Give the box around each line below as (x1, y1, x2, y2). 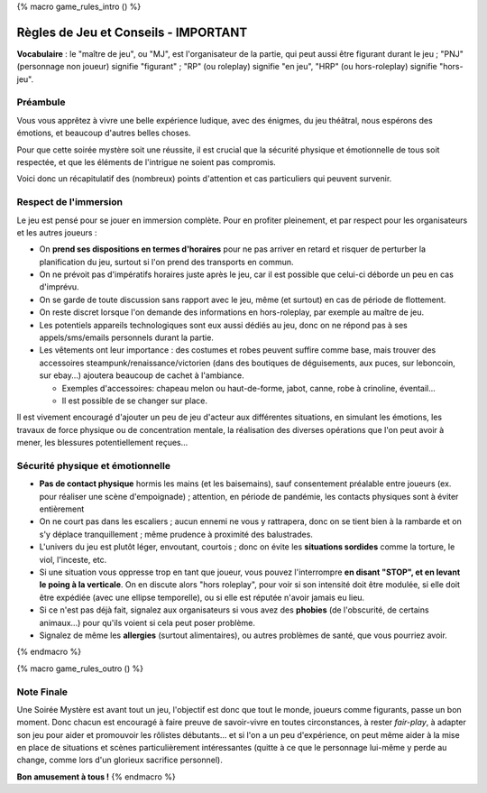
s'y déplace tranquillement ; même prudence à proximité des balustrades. (39, 529, 313, 539)
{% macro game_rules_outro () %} (16, 663, 144, 674)
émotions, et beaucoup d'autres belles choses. (16, 127, 191, 139)
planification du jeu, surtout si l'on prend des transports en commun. (39, 256, 294, 267)
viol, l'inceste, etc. (39, 554, 107, 565)
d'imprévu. (39, 281, 80, 292)
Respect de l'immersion (16, 196, 124, 208)
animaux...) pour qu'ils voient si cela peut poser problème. (39, 617, 256, 628)
